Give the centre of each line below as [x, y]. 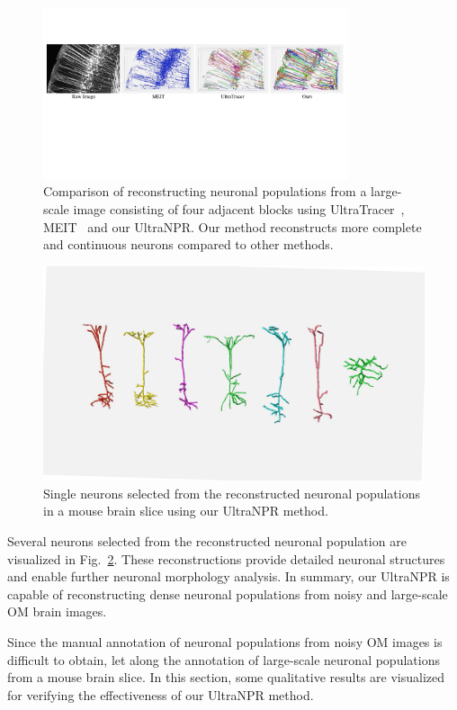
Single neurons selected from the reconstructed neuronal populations [232, 493]
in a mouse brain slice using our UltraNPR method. [186, 511]
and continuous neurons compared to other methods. [188, 244]
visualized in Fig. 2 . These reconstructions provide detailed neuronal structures [226, 558]
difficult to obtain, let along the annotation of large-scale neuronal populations [224, 659]
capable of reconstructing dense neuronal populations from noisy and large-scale [228, 593]
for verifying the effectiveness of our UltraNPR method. [161, 694]
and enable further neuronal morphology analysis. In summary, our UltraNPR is [228, 576]
